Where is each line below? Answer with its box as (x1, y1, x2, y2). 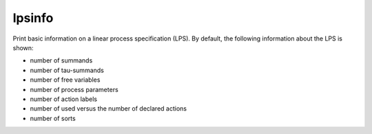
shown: (12, 43, 34, 52)
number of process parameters (30, 85, 118, 93)
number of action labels (30, 95, 98, 103)
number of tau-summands (30, 66, 105, 74)
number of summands (30, 56, 93, 65)
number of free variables (30, 76, 101, 84)
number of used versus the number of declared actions (30, 104, 187, 113)
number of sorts (30, 114, 76, 122)
